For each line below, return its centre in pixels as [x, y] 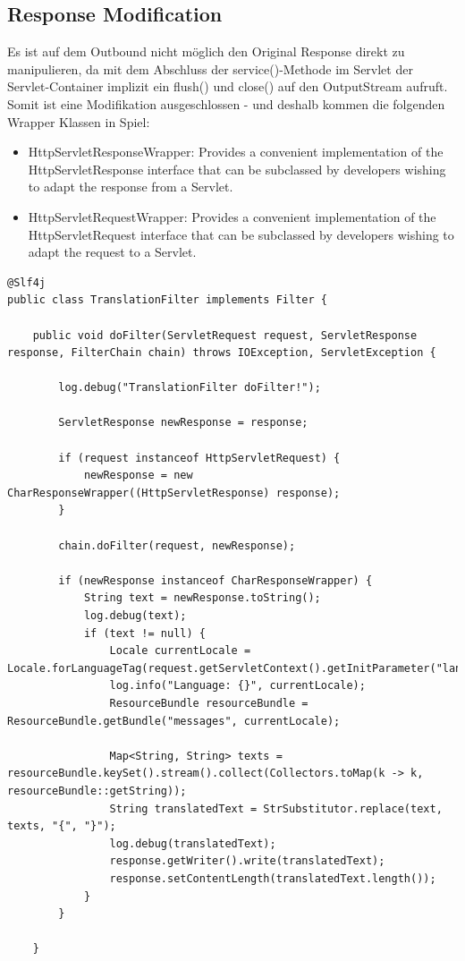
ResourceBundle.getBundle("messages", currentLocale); [174, 721]
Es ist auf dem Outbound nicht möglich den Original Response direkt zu [206, 51]
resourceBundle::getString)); [97, 791]
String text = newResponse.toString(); [202, 598]
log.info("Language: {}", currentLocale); [237, 686]
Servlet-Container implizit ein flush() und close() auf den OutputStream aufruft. [228, 86]
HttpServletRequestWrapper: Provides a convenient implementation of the [232, 216]
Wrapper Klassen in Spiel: [79, 121]
